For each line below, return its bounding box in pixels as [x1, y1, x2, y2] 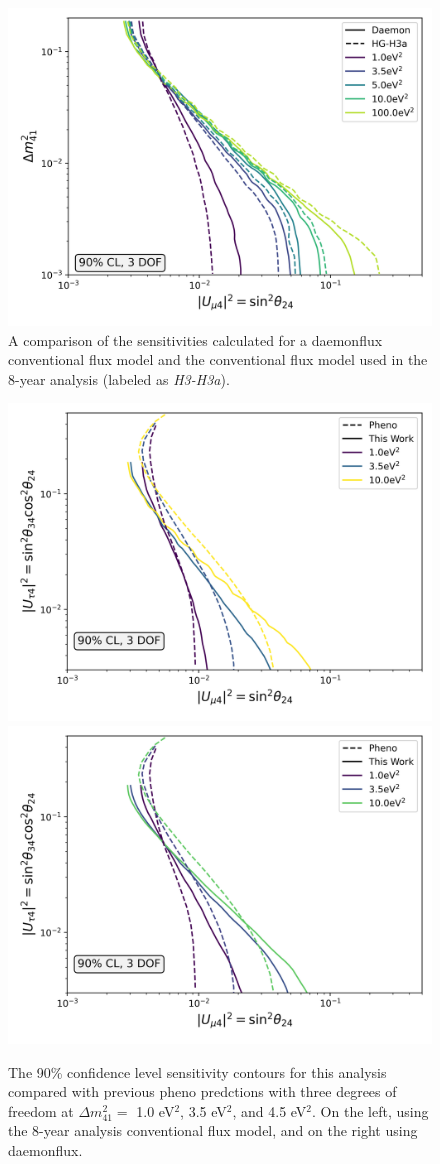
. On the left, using [312, 1100, 429, 1121]
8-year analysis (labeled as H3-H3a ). [8, 368, 230, 389]
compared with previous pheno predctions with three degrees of [8, 1081, 397, 1102]
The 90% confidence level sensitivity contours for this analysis [8, 1061, 387, 1082]
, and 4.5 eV [232, 1100, 307, 1121]
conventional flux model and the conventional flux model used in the [8, 349, 428, 370]
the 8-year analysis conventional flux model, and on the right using [8, 1120, 418, 1141]
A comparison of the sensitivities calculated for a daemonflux [8, 329, 383, 350]
